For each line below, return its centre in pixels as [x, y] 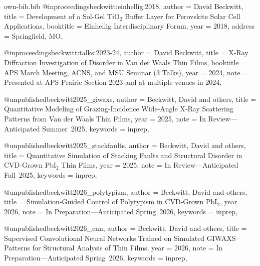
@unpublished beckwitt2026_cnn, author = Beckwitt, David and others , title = [125, 228]
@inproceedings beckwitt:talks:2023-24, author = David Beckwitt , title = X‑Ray [126, 52]
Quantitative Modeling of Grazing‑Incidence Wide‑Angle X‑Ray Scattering [119, 109]
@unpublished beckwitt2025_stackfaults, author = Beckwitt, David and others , [125, 145]
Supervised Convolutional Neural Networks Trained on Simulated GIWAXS [120, 238]
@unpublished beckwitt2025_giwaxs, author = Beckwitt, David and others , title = [130, 99]
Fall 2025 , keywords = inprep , [51, 174]
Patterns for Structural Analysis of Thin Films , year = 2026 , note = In [113, 248]
